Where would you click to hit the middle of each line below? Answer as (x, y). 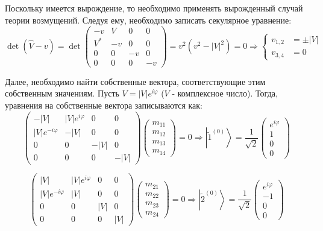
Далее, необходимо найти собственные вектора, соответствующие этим (135, 81)
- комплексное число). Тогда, (225, 93)
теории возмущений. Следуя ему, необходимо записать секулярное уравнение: (148, 20)
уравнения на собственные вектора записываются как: (104, 105)
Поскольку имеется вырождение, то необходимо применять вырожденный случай (154, 8)
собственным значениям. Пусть (62, 93)
